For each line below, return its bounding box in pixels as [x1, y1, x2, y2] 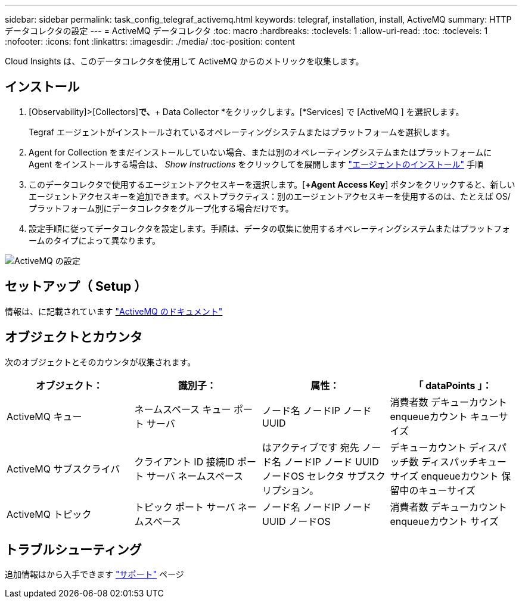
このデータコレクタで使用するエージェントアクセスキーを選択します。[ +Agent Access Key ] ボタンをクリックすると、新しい [29, 179, 515, 189]
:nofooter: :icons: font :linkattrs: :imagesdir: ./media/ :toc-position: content [5, 36, 295, 46]
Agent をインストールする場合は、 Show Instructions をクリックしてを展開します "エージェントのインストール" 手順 [29, 158, 483, 169]
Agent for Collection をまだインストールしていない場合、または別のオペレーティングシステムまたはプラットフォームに [29, 147, 492, 157]
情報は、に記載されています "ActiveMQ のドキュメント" [5, 306, 223, 316]
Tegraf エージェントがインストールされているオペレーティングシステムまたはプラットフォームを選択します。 [29, 126, 455, 137]
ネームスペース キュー [134, 403, 231, 415]
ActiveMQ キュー [7, 410, 82, 422]
